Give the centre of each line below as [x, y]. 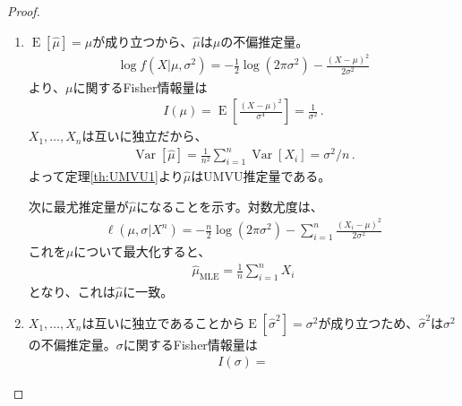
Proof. [24, 11]
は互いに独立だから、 [145, 136]
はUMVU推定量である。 [261, 176]
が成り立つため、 [368, 322]
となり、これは [72, 292]
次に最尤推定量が [78, 206]
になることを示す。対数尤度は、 [230, 206]
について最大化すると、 [142, 251]
